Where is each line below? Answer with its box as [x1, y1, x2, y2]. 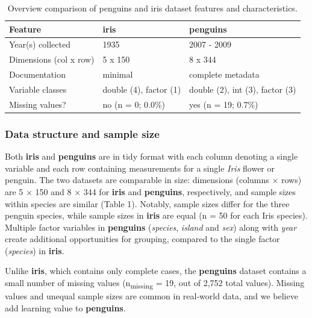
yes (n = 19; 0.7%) [189, 98, 258, 110]
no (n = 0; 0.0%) [102, 98, 165, 110]
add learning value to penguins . [5, 301, 126, 314]
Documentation [9, 68, 66, 81]
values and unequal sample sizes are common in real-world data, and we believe [5, 290, 298, 302]
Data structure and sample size [5, 126, 160, 141]
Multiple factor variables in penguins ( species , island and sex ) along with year [5, 220, 297, 233]
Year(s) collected [9, 38, 70, 51]
